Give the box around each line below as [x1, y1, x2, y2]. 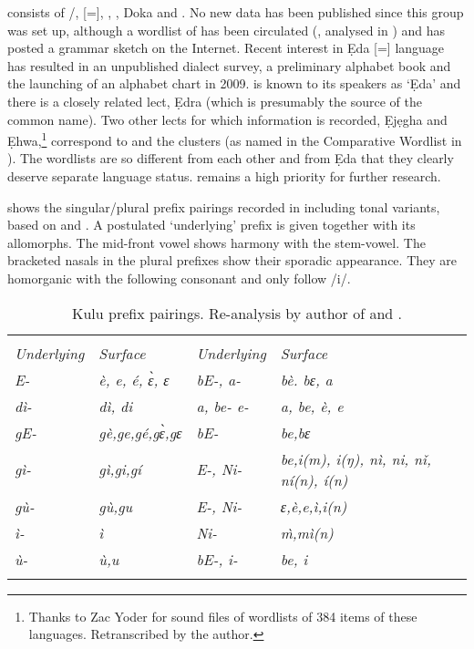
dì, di [98, 395, 133, 417]
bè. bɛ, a [280, 368, 333, 390]
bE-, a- [196, 368, 241, 390]
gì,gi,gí [98, 458, 141, 480]
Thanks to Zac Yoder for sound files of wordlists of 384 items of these [28, 606, 417, 625]
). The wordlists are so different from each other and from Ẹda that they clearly [7, 149, 454, 168]
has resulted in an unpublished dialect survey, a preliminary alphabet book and [7, 56, 451, 75]
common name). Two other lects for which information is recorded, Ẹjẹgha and [7, 109, 448, 129]
